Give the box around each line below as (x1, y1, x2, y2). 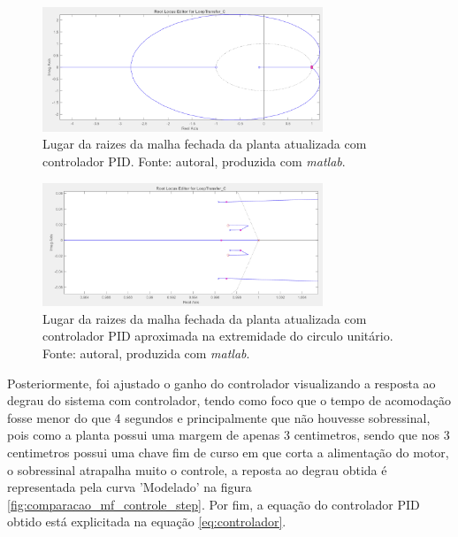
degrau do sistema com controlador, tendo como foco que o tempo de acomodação (7, 391, 451, 410)
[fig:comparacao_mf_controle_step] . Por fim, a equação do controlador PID (7, 495, 420, 513)
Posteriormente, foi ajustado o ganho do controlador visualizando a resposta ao (7, 373, 436, 392)
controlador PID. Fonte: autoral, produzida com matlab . (42, 152, 346, 171)
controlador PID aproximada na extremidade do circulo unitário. (42, 326, 393, 345)
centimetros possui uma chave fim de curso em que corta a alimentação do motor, (7, 442, 449, 461)
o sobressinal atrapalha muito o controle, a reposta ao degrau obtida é (7, 460, 387, 479)
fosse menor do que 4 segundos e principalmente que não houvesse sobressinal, (7, 408, 431, 426)
